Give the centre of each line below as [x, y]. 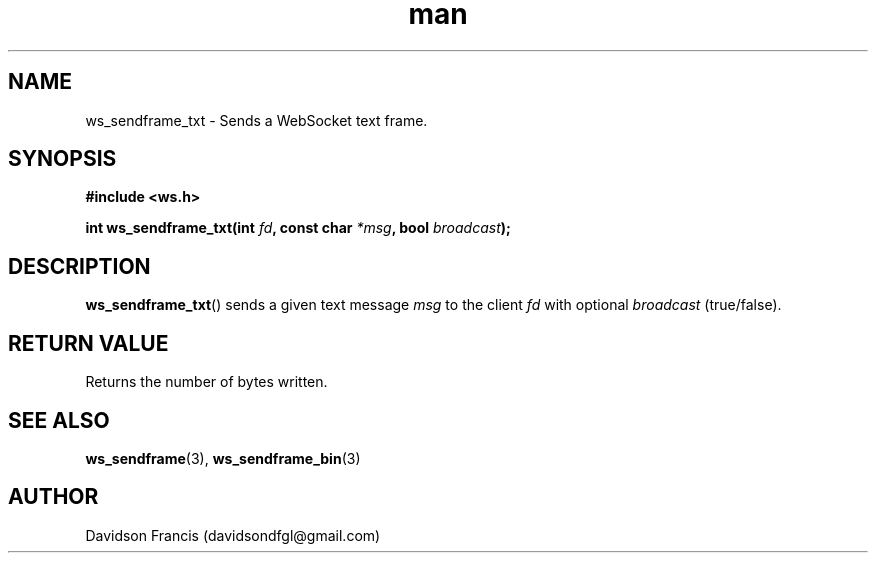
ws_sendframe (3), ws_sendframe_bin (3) [223, 458]
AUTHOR [53, 497]
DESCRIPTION [79, 266]
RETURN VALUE [88, 343]
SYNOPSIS [62, 159]
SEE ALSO [59, 420]
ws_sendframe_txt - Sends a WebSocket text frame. [256, 120]
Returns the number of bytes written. [206, 382]
